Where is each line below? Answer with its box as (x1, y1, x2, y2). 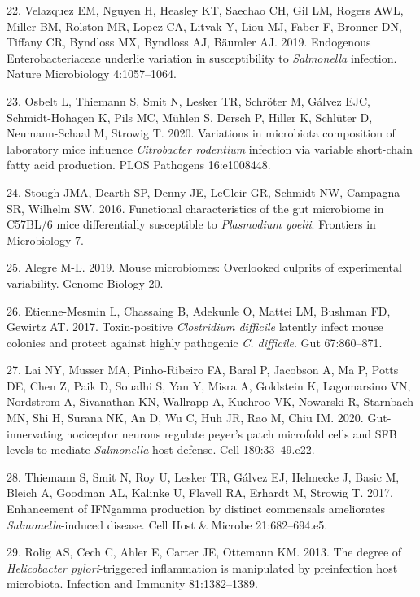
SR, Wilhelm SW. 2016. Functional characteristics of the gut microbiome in (7, 199, 384, 216)
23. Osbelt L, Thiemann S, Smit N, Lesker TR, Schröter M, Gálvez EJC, (7, 92, 370, 109)
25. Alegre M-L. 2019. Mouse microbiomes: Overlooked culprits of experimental (7, 259, 402, 276)
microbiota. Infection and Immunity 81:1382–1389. (7, 575, 258, 592)
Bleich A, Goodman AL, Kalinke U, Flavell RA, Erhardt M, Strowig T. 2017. (7, 484, 393, 501)
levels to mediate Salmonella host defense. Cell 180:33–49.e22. (7, 441, 315, 458)
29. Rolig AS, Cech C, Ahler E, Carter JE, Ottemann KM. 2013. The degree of (7, 543, 402, 560)
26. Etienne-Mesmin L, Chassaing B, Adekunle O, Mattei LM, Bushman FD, (7, 302, 391, 319)
